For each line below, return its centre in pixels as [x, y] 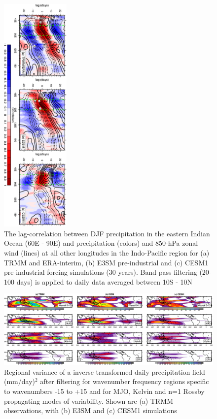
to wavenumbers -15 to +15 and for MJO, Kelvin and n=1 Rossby [104, 391]
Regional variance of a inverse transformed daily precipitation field [105, 371]
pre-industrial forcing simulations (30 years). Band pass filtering [101, 272]
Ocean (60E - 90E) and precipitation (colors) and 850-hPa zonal [101, 243]
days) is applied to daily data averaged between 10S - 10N [105, 281]
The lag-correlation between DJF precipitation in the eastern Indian [107, 233]
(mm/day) [19, 381]
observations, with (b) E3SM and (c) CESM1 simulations [90, 410]
